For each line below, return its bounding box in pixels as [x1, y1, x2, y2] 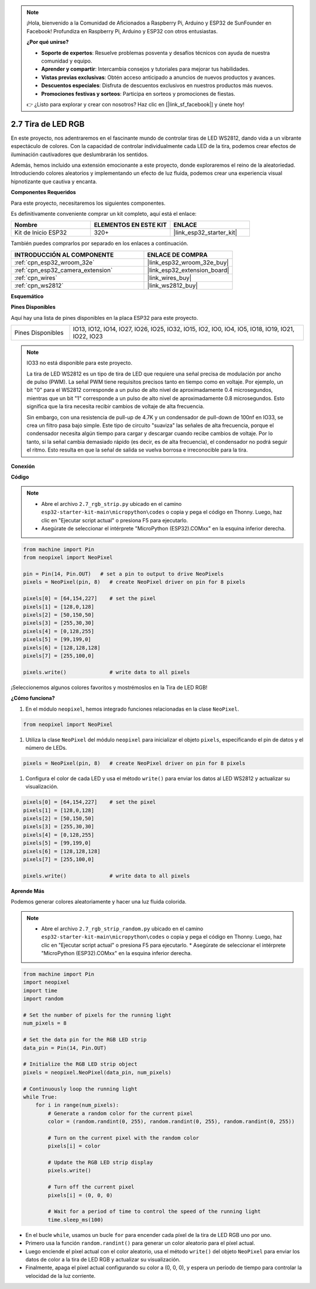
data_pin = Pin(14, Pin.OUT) [23, 1045, 107, 1051]
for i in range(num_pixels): [35, 1102, 119, 1108]
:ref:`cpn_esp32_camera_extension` [14, 266, 113, 274]
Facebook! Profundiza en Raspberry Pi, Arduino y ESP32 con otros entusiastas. [26, 27, 218, 35]
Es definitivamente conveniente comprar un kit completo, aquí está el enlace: [11, 210, 197, 217]
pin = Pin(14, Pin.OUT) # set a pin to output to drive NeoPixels [23, 571, 224, 577]
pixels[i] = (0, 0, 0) [47, 1192, 114, 1198]
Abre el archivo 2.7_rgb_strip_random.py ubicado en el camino [41, 925, 204, 932]
